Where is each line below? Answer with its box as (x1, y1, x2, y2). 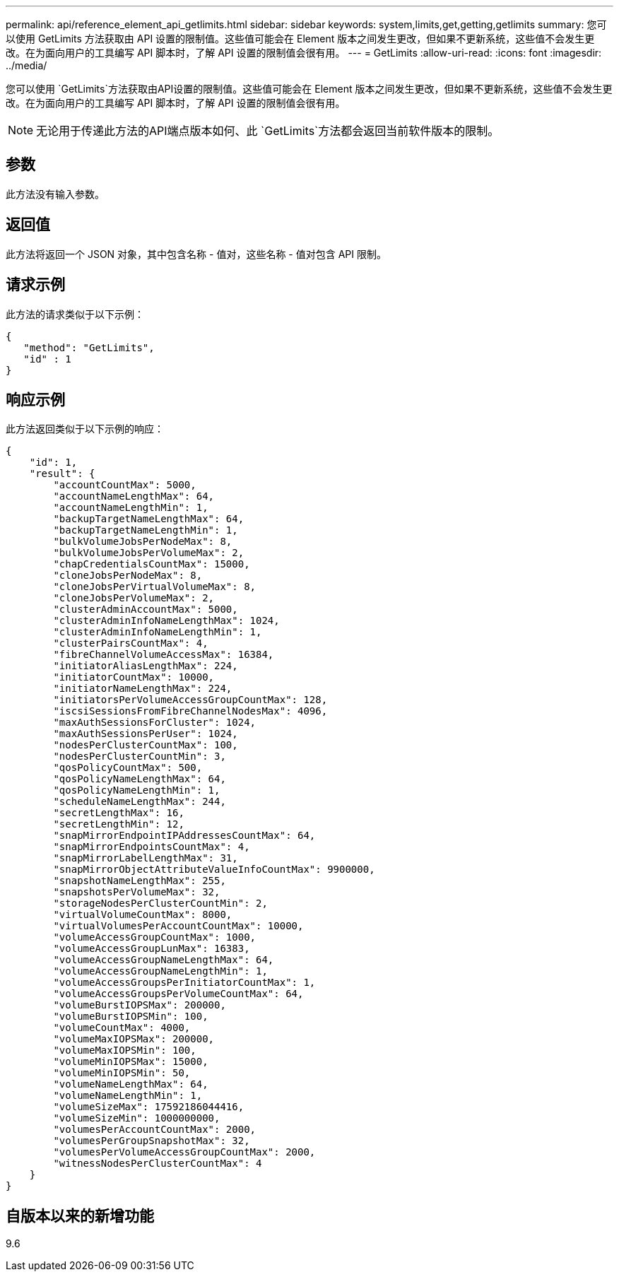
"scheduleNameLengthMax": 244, (53, 796, 226, 808)
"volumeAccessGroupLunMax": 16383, (53, 943, 250, 955)
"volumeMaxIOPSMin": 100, (53, 1044, 196, 1057)
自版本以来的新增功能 (6, 1206, 154, 1225)
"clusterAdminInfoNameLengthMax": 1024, (53, 615, 280, 627)
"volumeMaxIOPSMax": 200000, (53, 1033, 215, 1045)
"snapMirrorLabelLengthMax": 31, (53, 852, 238, 864)
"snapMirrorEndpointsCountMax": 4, (53, 841, 250, 853)
